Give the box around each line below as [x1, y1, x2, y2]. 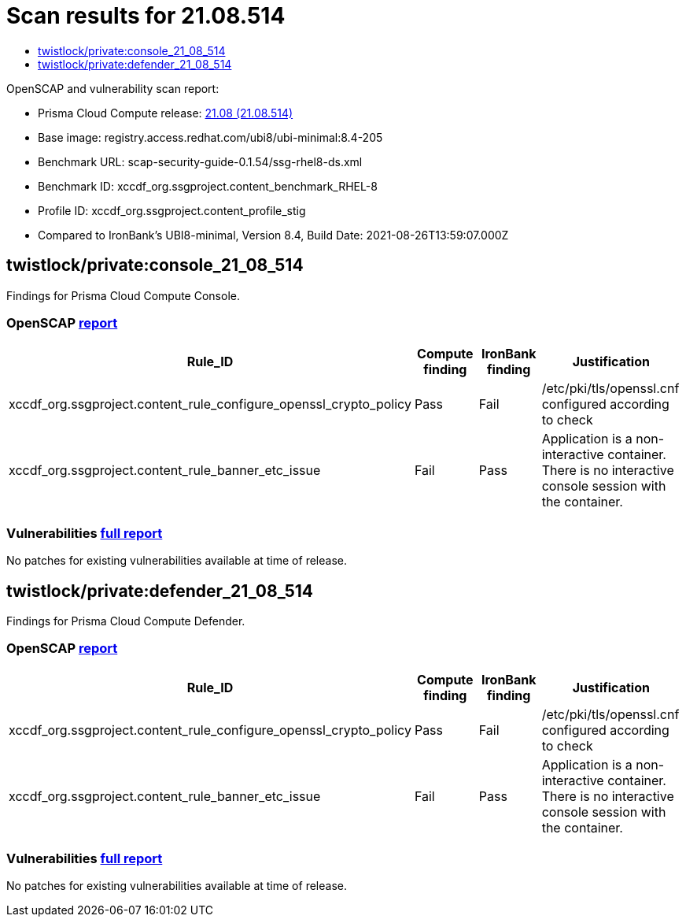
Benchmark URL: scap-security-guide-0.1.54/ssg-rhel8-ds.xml [38, 154, 363, 169]
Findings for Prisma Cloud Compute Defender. [6, 613, 245, 628]
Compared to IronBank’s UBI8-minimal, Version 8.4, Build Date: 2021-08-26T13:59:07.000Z [38, 228, 509, 242]
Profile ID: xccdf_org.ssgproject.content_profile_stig [38, 203, 306, 217]
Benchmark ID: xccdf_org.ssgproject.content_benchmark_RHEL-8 [38, 179, 378, 193]
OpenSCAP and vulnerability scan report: [6, 81, 219, 95]
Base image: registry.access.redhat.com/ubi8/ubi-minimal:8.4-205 [38, 130, 383, 144]
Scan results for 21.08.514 [6, 2, 286, 29]
